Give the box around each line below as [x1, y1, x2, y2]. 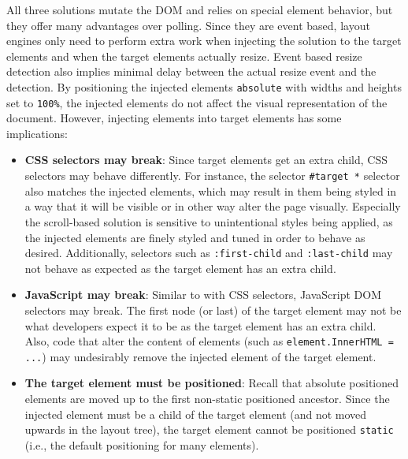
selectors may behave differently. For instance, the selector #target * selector [24, 167, 400, 184]
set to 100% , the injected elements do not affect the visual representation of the [6, 94, 388, 110]
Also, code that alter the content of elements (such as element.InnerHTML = [24, 333, 394, 349]
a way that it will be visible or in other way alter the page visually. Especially [24, 198, 401, 215]
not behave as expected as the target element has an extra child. [24, 259, 336, 276]
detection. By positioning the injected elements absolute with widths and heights [6, 78, 402, 95]
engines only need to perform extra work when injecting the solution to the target [6, 32, 402, 49]
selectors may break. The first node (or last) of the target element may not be [24, 301, 402, 318]
